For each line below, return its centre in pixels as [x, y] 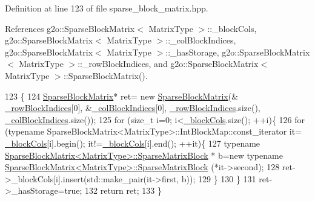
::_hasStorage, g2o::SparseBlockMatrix [238, 52]
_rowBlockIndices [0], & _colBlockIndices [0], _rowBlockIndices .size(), [133, 108]
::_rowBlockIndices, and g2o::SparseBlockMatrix [168, 64]
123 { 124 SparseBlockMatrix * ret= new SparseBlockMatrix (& [122, 96]
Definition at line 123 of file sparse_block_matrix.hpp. [107, 8]
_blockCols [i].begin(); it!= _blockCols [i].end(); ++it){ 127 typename [133, 143]
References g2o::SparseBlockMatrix [70, 28]
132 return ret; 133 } [123, 190]
